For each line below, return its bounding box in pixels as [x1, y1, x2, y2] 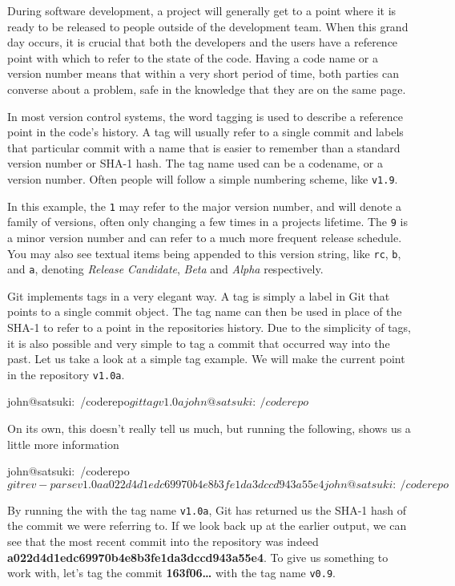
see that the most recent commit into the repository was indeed [7, 533, 319, 550]
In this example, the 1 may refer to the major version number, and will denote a [7, 197, 402, 214]
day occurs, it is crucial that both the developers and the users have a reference [7, 34, 398, 51]
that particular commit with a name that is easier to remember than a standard [7, 139, 401, 156]
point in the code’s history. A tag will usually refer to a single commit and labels [7, 123, 404, 140]
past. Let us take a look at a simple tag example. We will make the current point [7, 350, 405, 367]
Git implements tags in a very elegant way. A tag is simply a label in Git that [7, 287, 390, 304]
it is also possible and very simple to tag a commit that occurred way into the [7, 334, 390, 351]
